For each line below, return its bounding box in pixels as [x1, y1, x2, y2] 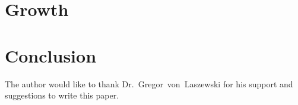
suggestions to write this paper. [5, 89, 119, 101]
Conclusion [5, 43, 97, 67]
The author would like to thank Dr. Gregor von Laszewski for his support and [5, 77, 293, 90]
